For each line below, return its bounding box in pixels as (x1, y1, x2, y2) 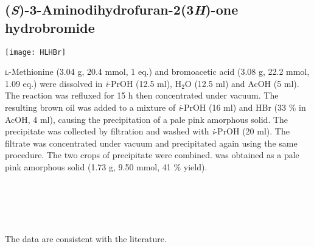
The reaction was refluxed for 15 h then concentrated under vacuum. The (5, 89, 279, 102)
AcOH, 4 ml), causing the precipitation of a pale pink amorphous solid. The (5, 113, 288, 125)
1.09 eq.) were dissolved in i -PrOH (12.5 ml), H (5, 77, 182, 89)
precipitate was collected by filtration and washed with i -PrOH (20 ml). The (5, 125, 290, 137)
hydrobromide (5, 18, 95, 37)
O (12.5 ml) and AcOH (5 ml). (184, 77, 299, 89)
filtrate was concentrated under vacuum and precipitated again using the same (5, 136, 298, 149)
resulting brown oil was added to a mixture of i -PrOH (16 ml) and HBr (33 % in (5, 101, 306, 114)
